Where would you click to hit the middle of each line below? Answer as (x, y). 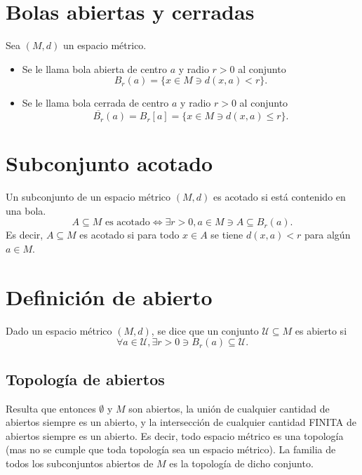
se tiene (227, 235)
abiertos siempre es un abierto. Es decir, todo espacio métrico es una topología (175, 435)
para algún (328, 235)
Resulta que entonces (51, 408)
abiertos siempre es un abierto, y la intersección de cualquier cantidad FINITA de (181, 422)
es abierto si (321, 330)
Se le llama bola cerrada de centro (95, 103)
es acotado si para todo (129, 235)
